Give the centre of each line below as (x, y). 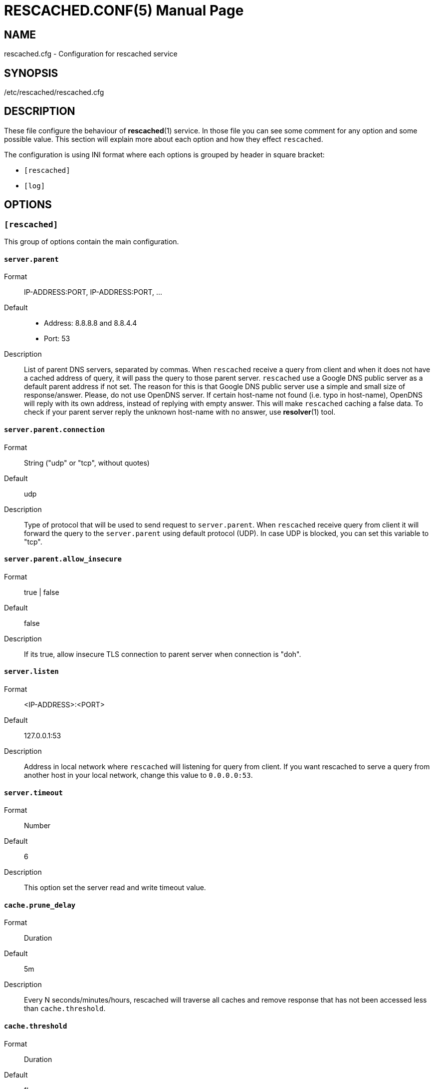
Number (37, 826)
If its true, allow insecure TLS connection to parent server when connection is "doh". (163, 654)
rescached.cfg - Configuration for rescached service (91, 54)
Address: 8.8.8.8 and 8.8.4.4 (91, 323)
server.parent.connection (55, 429)
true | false (42, 592)
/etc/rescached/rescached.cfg (54, 92)
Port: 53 (57, 339)
